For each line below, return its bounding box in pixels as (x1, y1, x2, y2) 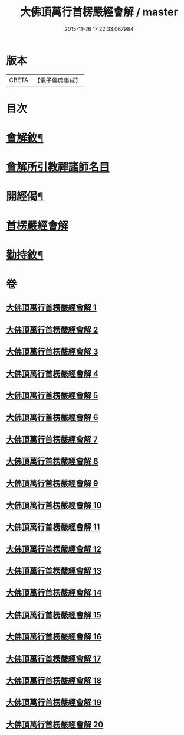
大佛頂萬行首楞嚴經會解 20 (6, 719, 104, 730)
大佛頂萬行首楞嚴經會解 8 (6, 456, 98, 467)
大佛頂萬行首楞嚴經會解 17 (6, 653, 101, 664)
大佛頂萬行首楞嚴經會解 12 (6, 544, 102, 554)
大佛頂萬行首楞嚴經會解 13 (6, 566, 102, 576)
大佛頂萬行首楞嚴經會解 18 (6, 676, 102, 686)
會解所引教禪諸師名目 (6, 161, 110, 174)
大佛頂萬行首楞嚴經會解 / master (20, 5, 178, 19)
